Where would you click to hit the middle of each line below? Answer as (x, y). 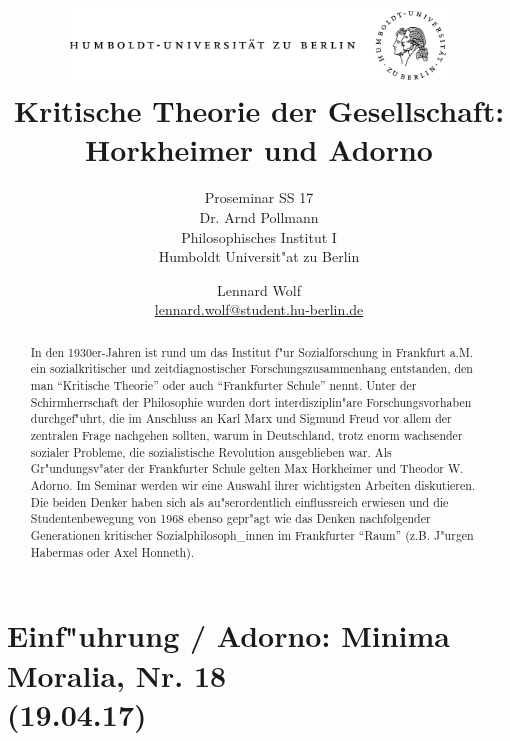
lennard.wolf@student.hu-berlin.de (259, 309)
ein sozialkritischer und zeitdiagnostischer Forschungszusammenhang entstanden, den (251, 368)
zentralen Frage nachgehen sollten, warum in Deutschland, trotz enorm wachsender (246, 435)
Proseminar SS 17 (259, 197)
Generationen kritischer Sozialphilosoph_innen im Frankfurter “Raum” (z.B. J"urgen (252, 535)
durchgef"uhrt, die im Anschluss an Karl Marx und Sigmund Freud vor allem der (241, 418)
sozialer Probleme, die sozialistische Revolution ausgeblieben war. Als (211, 451)
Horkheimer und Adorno (259, 149)
